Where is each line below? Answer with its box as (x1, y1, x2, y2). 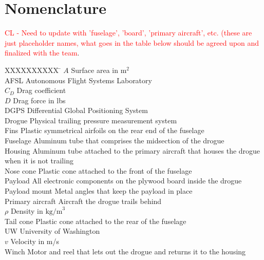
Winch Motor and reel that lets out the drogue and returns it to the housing (5, 246, 246, 256)
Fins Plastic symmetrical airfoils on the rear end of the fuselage (5, 125, 204, 136)
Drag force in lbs (13, 95, 66, 105)
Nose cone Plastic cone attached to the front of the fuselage (5, 165, 192, 176)
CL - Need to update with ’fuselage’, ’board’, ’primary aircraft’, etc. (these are (5, 27, 252, 38)
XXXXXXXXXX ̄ (5, 64, 61, 75)
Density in (10, 206, 43, 216)
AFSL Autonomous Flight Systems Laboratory (5, 75, 152, 85)
